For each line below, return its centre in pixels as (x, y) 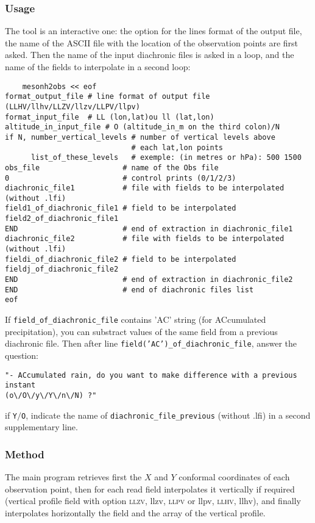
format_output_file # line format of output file (108, 97)
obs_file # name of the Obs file (112, 168)
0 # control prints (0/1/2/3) (121, 178)
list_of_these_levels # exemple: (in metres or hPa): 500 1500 (166, 158)
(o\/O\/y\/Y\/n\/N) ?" (51, 395)
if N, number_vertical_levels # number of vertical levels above (140, 137)
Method (25, 454)
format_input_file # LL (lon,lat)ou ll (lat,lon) (110, 117)
